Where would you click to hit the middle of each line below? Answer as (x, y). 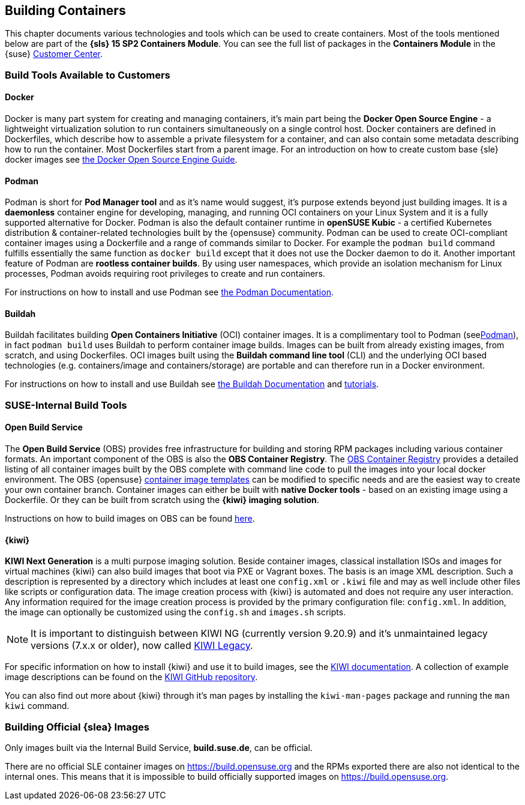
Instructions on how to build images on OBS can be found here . (130, 519)
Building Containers (65, 11)
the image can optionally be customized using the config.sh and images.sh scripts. (175, 612)
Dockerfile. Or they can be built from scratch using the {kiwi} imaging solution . (162, 500)
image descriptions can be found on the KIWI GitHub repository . (131, 677)
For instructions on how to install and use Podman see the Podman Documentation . (169, 292)
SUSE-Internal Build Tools (66, 405)
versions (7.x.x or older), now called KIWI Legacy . (142, 646)
